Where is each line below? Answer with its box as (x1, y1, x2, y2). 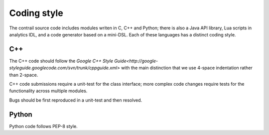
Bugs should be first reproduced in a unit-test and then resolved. (9, 97, 142, 103)
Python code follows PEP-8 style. (9, 123, 78, 129)
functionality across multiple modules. (9, 88, 88, 94)
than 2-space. (9, 72, 38, 78)
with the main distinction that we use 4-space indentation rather (121, 65, 253, 71)
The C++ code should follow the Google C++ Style (9, 58, 113, 64)
